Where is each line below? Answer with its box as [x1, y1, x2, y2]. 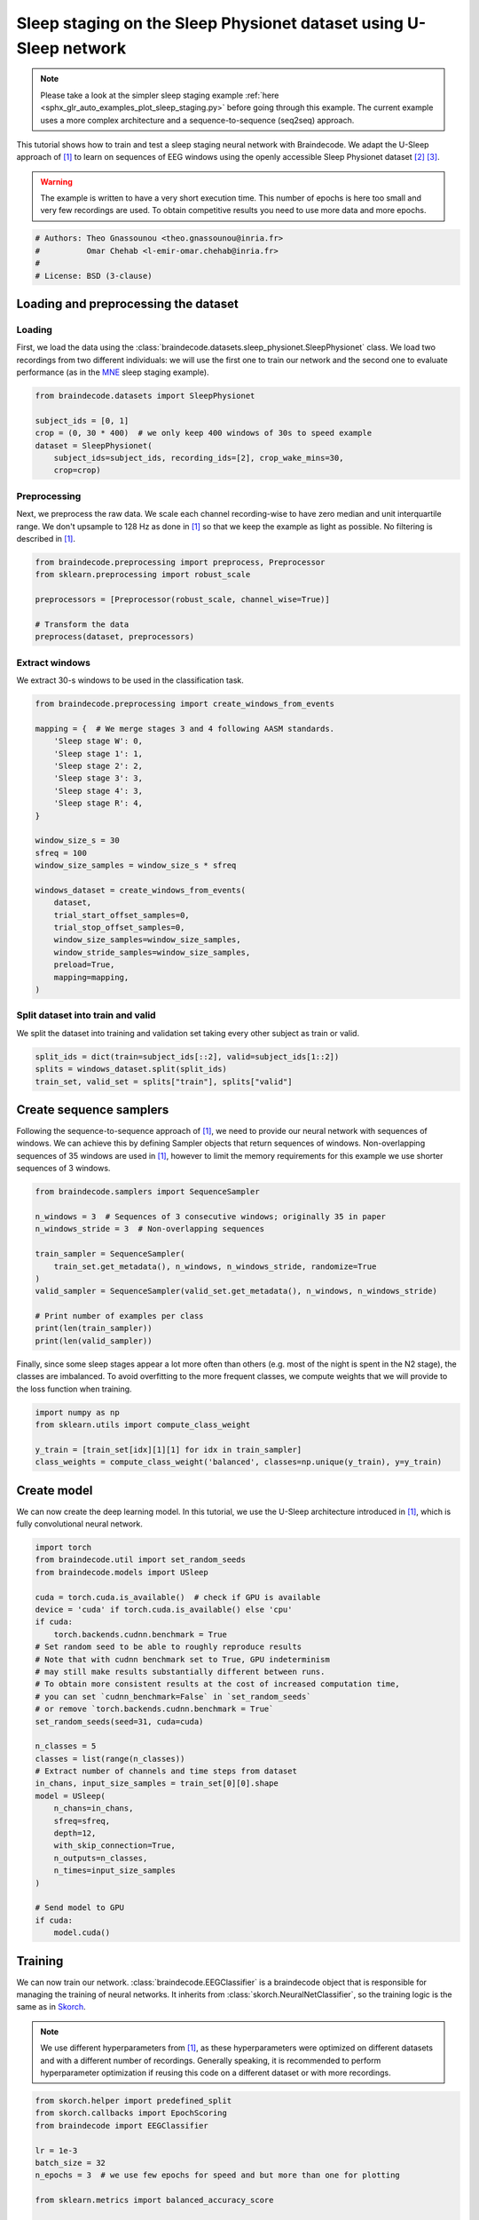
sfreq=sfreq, [53, 1816, 111, 1826]
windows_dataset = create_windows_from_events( [35, 884, 246, 895]
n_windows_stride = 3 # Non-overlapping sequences [35, 1224, 265, 1234]
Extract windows [16, 656, 90, 669]
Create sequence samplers [16, 1102, 169, 1117]
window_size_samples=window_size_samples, [53, 935, 241, 945]
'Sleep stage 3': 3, [53, 773, 144, 783]
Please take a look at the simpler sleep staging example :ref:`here [40, 90, 279, 100]
